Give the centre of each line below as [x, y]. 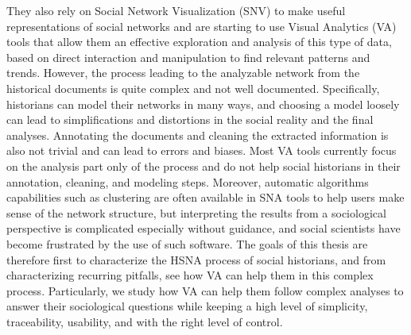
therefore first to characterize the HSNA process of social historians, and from [196, 259]
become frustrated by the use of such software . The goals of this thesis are [187, 243]
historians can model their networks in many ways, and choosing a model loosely [203, 104]
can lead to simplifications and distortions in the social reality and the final [190, 119]
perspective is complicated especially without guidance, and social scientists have [204, 228]
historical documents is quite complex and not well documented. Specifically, [193, 88]
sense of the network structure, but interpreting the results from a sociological [196, 212]
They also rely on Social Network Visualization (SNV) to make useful [176, 10]
